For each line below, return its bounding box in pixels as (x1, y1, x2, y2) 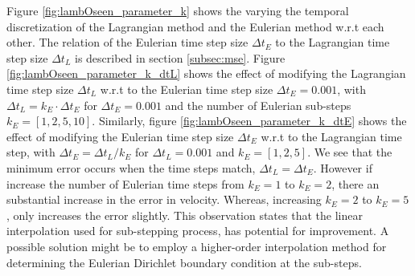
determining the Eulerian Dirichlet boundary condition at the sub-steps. (6, 254, 362, 270)
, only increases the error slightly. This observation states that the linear (6, 206, 363, 223)
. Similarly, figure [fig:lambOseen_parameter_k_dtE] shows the (92, 112, 407, 129)
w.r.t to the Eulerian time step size (100, 80, 273, 97)
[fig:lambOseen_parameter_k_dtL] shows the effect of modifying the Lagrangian (6, 65, 406, 82)
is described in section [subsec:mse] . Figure (74, 49, 286, 66)
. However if (313, 159, 372, 176)
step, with (6, 144, 55, 160)
